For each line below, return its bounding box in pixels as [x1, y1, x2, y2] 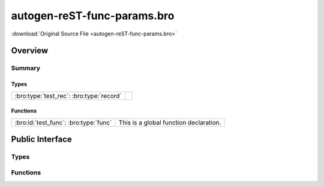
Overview [11, 46, 49, 56]
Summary [11, 64, 41, 72]
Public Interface [11, 134, 72, 144]
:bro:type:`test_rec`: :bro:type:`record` [14, 91, 122, 100]
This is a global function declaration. [118, 118, 221, 126]
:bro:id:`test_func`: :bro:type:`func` [14, 118, 112, 126]
